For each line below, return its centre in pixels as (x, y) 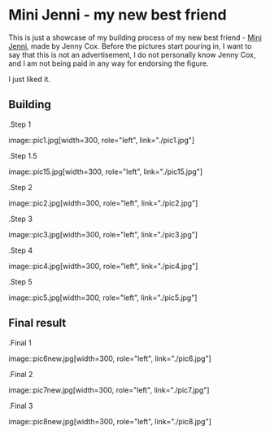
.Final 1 (20, 342)
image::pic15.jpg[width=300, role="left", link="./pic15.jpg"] (106, 171)
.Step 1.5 (23, 155)
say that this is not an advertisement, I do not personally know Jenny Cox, (132, 54)
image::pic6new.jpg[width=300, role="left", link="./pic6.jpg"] (110, 358)
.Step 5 (20, 281)
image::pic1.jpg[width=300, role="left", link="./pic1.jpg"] (102, 140)
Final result (37, 323)
